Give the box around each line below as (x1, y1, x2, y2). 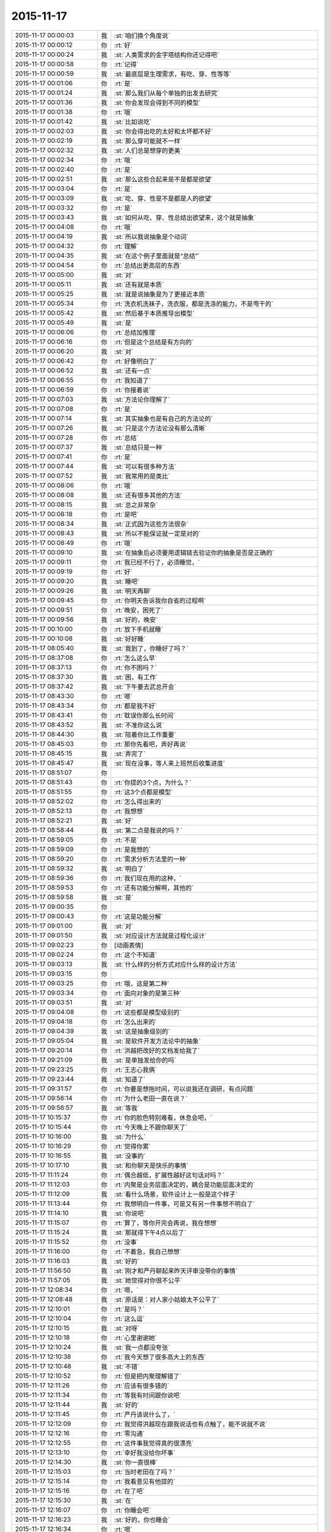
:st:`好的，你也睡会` (114, 1515, 170, 1524)
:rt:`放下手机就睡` (114, 625, 164, 634)
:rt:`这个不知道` (114, 950, 158, 959)
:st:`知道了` (114, 1075, 146, 1083)
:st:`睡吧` (114, 577, 140, 585)
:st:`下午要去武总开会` (114, 682, 177, 691)
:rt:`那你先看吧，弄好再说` (114, 740, 188, 748)
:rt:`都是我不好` (114, 702, 158, 710)
